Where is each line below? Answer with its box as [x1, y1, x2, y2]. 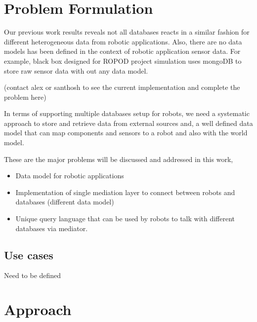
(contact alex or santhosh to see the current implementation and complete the [4, 82, 240, 92]
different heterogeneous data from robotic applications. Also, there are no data [4, 36, 242, 46]
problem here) [4, 91, 46, 102]
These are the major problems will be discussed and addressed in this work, [4, 154, 233, 164]
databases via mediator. [15, 223, 88, 233]
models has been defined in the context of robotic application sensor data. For [4, 46, 241, 56]
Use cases [4, 247, 53, 262]
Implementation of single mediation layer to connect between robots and [15, 187, 235, 197]
